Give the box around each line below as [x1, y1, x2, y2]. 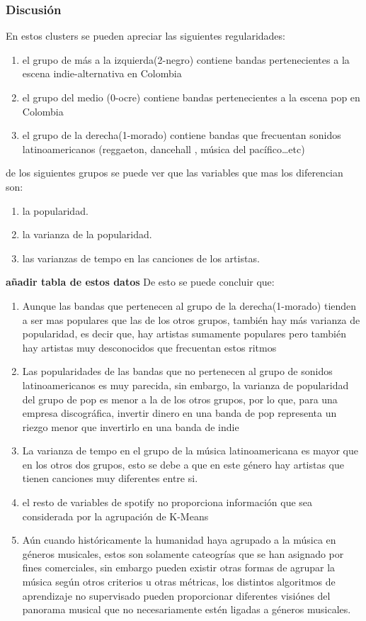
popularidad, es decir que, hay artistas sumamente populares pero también [22, 326, 346, 341]
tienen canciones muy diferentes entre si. [22, 471, 198, 486]
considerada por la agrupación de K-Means [22, 508, 209, 523]
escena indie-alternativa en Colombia [22, 66, 182, 81]
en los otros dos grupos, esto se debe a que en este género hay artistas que [22, 457, 345, 471]
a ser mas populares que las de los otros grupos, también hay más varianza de [22, 312, 360, 327]
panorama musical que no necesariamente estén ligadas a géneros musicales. [22, 602, 351, 617]
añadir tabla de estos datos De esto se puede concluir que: [6, 274, 275, 289]
